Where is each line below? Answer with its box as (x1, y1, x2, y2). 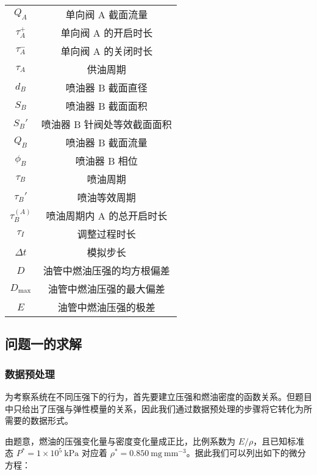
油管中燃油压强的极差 (57, 300, 155, 314)
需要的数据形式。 (5, 414, 73, 427)
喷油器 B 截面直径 (65, 80, 148, 95)
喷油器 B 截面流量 (65, 135, 148, 149)
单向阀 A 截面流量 (65, 7, 148, 21)
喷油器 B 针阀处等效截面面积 (41, 117, 172, 131)
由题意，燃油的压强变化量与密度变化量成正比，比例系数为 (5, 434, 235, 447)
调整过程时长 (77, 227, 136, 241)
